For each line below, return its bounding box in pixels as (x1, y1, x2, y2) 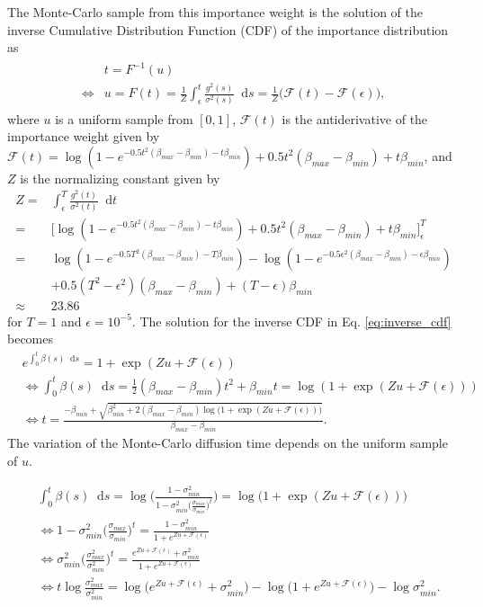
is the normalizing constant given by (20, 168, 220, 187)
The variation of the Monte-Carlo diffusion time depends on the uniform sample (7, 433, 448, 452)
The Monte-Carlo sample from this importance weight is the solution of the (7, 3, 424, 21)
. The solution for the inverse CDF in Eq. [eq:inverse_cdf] (131, 311, 452, 330)
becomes (7, 329, 54, 348)
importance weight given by (7, 127, 160, 146)
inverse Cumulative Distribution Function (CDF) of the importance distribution (7, 20, 449, 39)
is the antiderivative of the (282, 109, 428, 128)
